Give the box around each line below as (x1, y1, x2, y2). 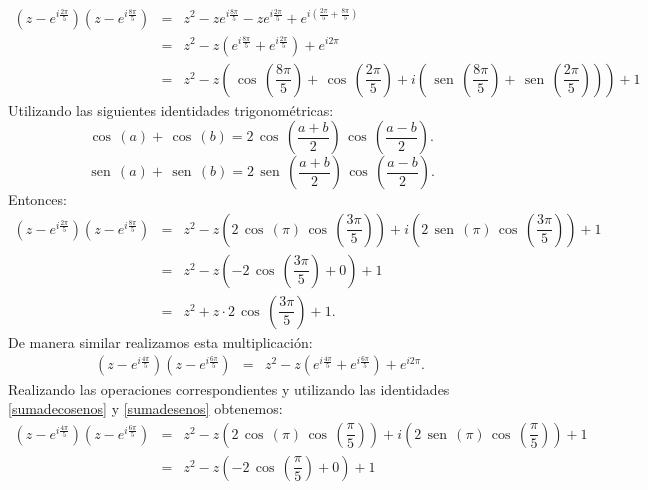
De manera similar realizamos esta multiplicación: (8, 331, 313, 352)
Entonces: (8, 189, 67, 210)
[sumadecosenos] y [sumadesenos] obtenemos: (8, 398, 283, 419)
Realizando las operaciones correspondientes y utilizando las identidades (8, 378, 450, 399)
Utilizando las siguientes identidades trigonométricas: (8, 99, 334, 120)
